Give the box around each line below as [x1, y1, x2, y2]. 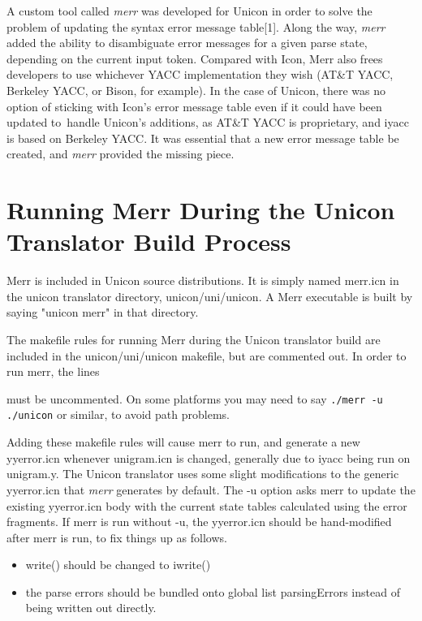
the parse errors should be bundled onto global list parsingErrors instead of [25, 583, 400, 600]
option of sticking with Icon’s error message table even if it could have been [6, 97, 382, 114]
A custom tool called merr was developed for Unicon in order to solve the [6, 2, 372, 19]
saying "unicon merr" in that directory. [6, 304, 199, 321]
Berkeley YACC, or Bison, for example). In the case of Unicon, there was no [6, 81, 385, 98]
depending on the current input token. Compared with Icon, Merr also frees [6, 50, 383, 67]
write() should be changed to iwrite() [25, 556, 211, 573]
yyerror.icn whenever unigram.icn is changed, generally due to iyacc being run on [6, 449, 411, 466]
